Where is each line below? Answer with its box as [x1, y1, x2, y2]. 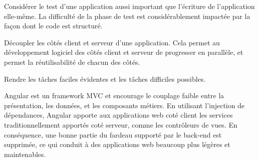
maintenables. [4, 149, 46, 159]
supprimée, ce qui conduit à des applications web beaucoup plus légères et [4, 139, 231, 150]
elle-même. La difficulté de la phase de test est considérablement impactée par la [4, 10, 251, 21]
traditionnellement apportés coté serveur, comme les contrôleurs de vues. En [4, 119, 238, 130]
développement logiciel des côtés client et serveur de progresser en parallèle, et [4, 47, 244, 57]
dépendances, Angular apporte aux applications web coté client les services [4, 110, 233, 120]
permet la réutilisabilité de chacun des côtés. [4, 56, 140, 67]
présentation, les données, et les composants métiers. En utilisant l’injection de [4, 100, 245, 110]
